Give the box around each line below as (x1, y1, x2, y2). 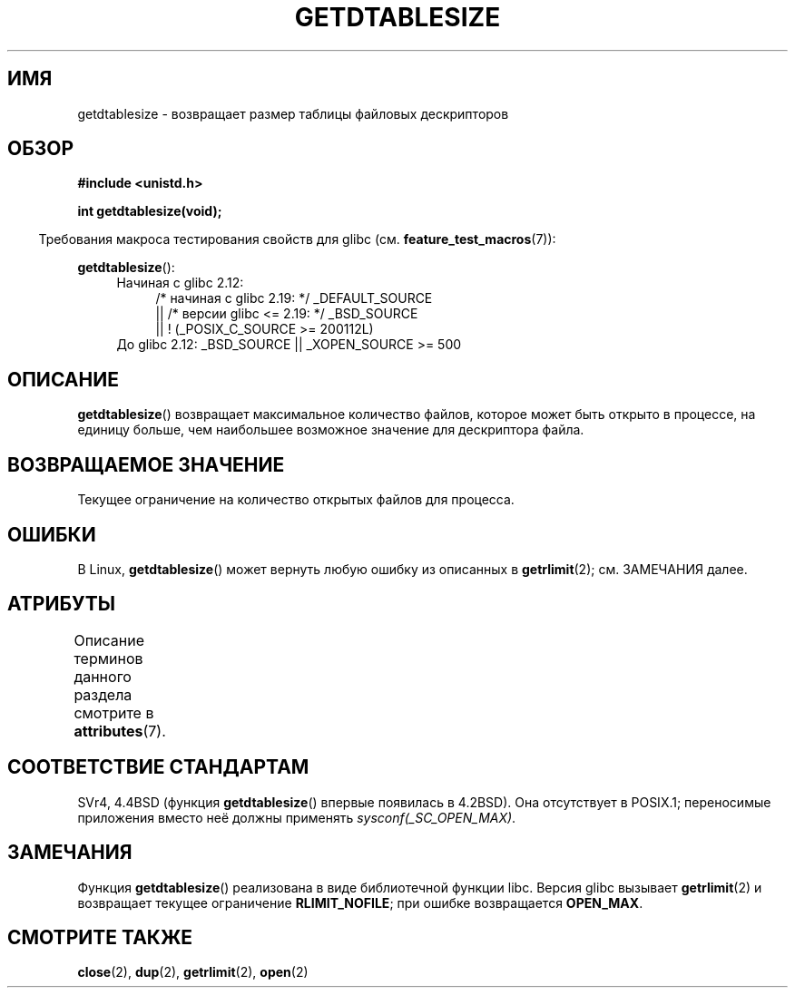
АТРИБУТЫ (7, 592, 116, 616)
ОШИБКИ (7, 522, 96, 546)
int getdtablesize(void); (77, 203, 222, 219)
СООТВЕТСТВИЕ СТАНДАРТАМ (7, 756, 309, 779)
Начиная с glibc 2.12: (116, 275, 244, 291)
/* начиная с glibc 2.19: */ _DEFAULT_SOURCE (155, 290, 433, 307)
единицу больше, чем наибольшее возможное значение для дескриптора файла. (77, 422, 584, 438)
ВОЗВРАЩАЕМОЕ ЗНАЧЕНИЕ (7, 453, 285, 476)
